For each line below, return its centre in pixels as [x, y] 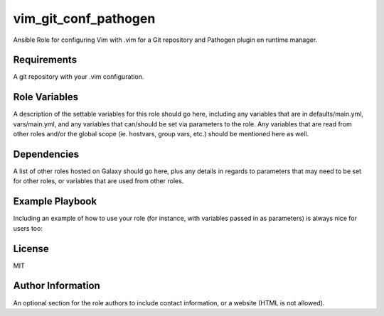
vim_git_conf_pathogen [84, 18]
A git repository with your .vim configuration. [79, 77]
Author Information [57, 286]
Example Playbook [55, 201]
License [31, 249]
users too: [28, 228]
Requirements [45, 60]
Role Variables [46, 97]
